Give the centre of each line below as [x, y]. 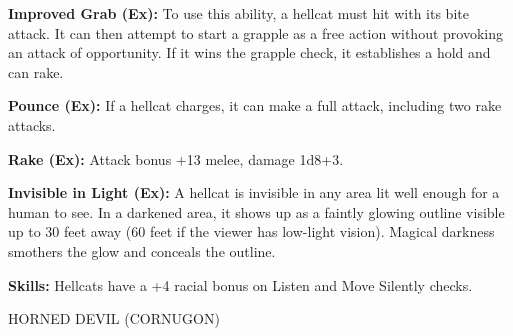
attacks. [32, 124]
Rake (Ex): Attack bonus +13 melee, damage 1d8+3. [176, 158]
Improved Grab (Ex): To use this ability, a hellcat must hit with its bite [238, 13]
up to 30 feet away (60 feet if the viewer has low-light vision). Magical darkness [251, 231]
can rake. [36, 71]
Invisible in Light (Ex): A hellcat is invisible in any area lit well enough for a [254, 192]
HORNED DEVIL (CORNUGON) [114, 318]
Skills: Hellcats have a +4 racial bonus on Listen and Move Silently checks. [240, 284]
